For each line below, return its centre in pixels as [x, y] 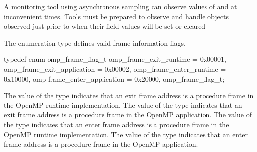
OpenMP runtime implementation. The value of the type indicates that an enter [126, 134]
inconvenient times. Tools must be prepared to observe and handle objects [116, 16]
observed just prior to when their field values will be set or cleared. [106, 26]
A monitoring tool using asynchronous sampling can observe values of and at [121, 6]
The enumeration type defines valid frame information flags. [95, 42]
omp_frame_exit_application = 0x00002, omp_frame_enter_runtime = [115, 69]
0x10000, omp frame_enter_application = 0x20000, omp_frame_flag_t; [114, 78]
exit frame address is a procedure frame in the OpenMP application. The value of [128, 115]
